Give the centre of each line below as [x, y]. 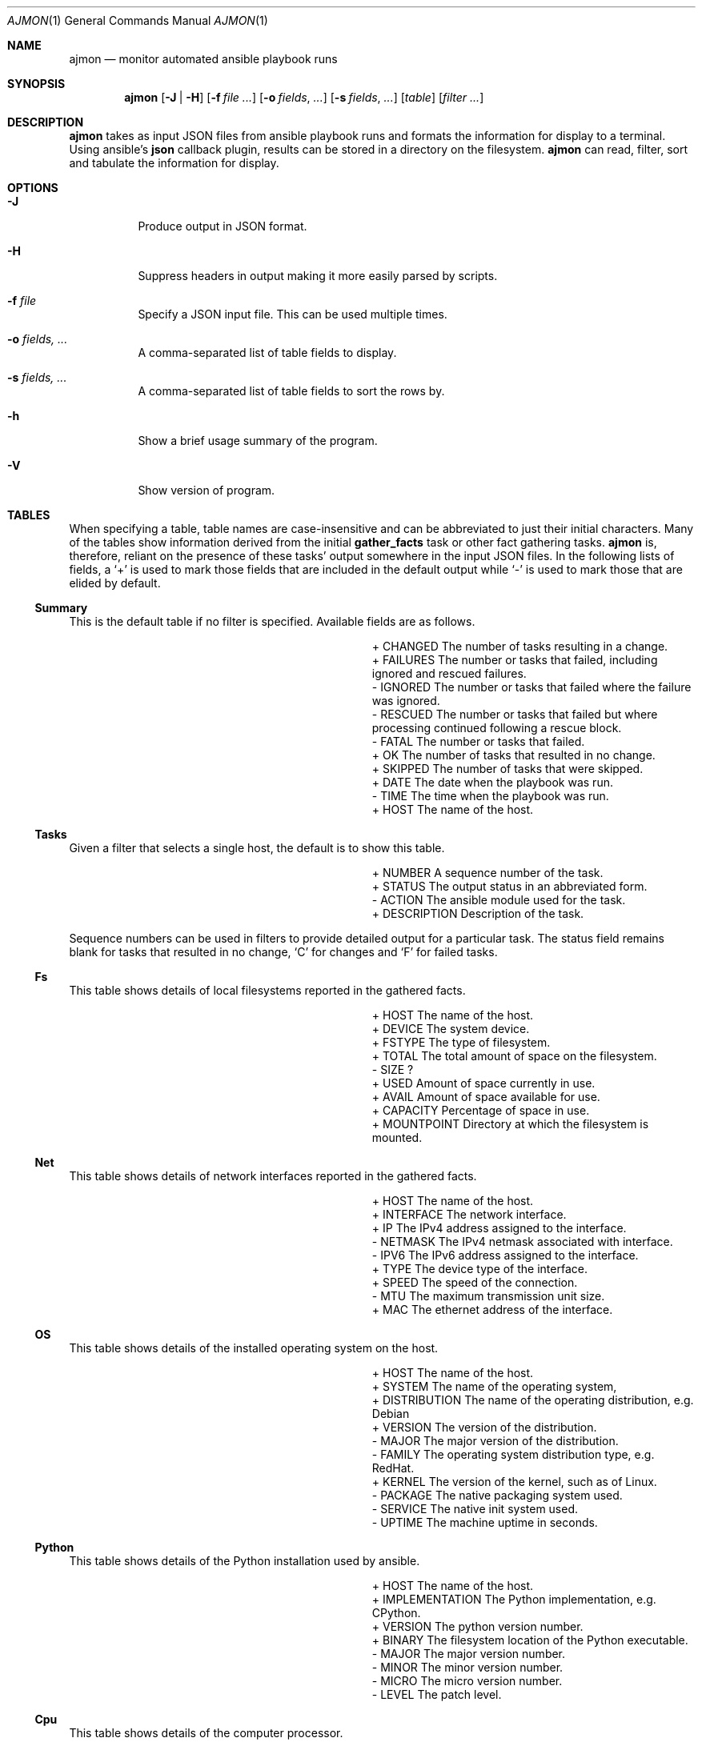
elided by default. [115, 583]
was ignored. [406, 701]
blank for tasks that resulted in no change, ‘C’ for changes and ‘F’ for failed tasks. [283, 952]
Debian [391, 1414]
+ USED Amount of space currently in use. [483, 1083]
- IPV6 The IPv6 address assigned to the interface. [505, 1255]
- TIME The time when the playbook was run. [490, 796]
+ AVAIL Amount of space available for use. [486, 1097]
